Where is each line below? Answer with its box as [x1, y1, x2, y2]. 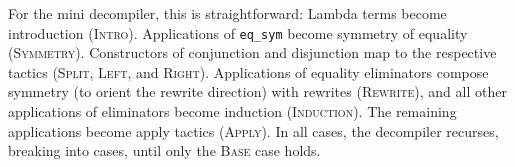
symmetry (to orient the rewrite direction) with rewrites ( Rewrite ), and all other [8, 81, 507, 102]
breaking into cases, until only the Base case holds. [8, 140, 321, 161]
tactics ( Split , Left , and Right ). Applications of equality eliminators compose [8, 61, 489, 82]
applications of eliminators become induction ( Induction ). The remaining [8, 101, 457, 122]
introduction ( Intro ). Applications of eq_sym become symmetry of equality [8, 22, 468, 43]
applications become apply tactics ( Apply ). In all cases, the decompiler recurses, [8, 120, 499, 141]
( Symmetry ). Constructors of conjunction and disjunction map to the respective [8, 42, 497, 63]
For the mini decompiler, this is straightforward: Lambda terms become [8, 3, 447, 23]
